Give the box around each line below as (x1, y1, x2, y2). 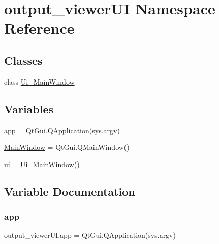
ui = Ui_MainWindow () (4, 158, 80, 169)
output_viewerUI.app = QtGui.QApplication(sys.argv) (4, 230, 176, 240)
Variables (4, 101, 54, 116)
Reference (4, 18, 75, 38)
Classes (4, 52, 43, 68)
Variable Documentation (4, 183, 135, 199)
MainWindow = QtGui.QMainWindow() (4, 142, 130, 152)
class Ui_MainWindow (4, 76, 75, 87)
